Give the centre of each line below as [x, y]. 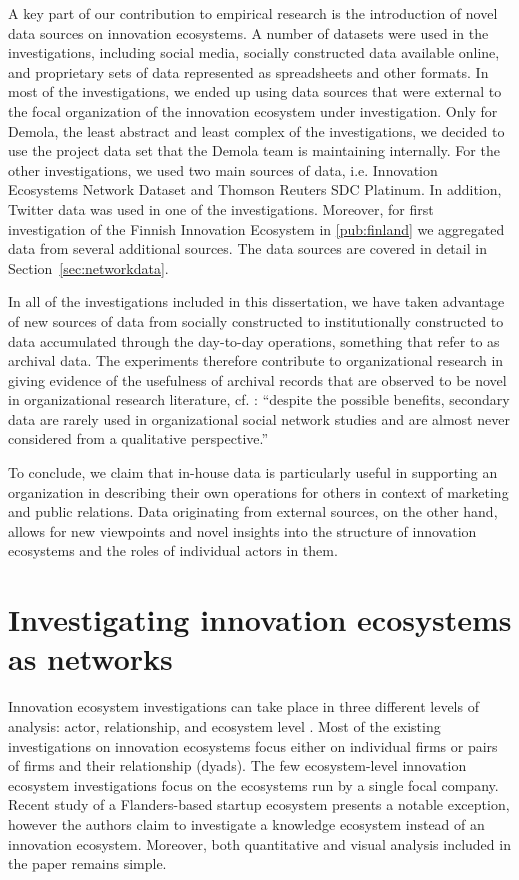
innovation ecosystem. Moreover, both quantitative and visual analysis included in [259, 843]
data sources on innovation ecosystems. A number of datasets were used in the [248, 32]
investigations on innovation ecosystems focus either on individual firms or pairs [253, 745]
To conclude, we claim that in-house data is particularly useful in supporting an [253, 472]
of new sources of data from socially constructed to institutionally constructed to [256, 320]
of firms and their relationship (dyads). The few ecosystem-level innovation [237, 765]
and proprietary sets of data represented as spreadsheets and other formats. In [248, 71]
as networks [90, 658]
